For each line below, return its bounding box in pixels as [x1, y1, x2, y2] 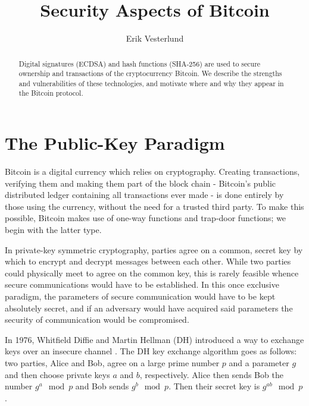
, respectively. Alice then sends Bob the [139, 368, 283, 380]
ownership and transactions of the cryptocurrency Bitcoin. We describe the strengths [18, 68, 282, 78]
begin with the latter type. [5, 224, 102, 236]
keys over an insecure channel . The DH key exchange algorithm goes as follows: [5, 345, 297, 357]
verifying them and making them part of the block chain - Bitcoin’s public [5, 177, 276, 189]
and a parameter [229, 356, 289, 369]
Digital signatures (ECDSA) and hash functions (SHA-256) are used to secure [18, 58, 261, 68]
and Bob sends [75, 380, 129, 392]
